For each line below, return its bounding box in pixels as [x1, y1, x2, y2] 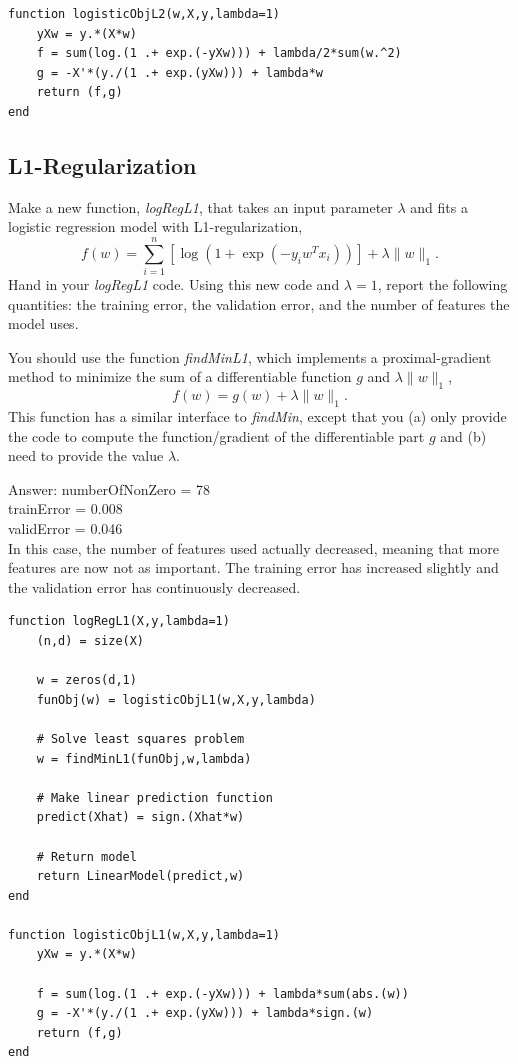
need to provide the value [8, 445, 164, 466]
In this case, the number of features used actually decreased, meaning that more [8, 537, 499, 558]
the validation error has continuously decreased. [8, 576, 301, 597]
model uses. [8, 313, 79, 334]
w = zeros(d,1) [36, 673, 137, 688]
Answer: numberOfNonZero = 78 [8, 478, 211, 499]
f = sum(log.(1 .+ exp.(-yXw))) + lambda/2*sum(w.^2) [36, 46, 402, 61]
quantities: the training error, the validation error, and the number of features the [8, 293, 510, 314]
